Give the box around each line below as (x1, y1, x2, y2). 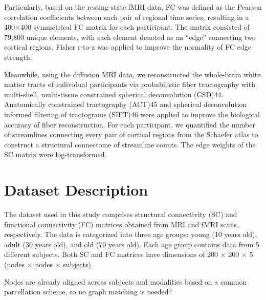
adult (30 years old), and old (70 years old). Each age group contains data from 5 (4, 239, 259, 249)
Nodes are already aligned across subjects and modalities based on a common (4, 276, 247, 287)
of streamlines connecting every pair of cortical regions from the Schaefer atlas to (4, 129, 258, 140)
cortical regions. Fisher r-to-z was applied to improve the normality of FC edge (4, 41, 252, 52)
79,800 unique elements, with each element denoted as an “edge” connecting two (4, 31, 256, 42)
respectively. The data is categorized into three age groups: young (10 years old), (4, 229, 257, 240)
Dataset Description (4, 179, 148, 200)
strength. (4, 51, 32, 62)
